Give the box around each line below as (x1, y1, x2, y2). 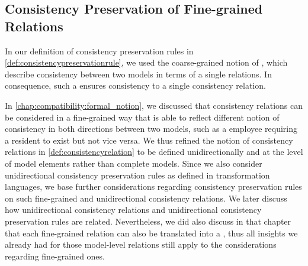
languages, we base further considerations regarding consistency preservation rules (5, 180, 302, 193)
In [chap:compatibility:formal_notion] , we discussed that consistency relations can (5, 99, 303, 111)
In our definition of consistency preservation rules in (5, 44, 194, 57)
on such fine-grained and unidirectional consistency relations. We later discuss (5, 192, 287, 204)
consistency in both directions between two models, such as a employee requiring (5, 122, 298, 135)
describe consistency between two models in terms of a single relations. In (5, 67, 272, 80)
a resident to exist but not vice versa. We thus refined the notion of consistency (5, 134, 293, 146)
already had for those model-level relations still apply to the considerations (5, 238, 277, 251)
